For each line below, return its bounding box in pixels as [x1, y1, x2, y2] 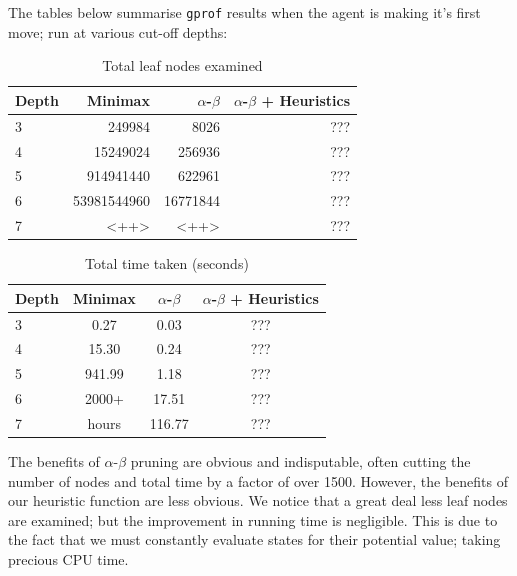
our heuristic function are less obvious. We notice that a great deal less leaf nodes [8, 490, 508, 511]
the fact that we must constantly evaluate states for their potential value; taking [8, 529, 501, 550]
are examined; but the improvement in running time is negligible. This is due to [8, 509, 498, 530]
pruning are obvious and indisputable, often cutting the [130, 451, 471, 472]
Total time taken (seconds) [84, 253, 249, 274]
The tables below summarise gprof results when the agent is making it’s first [8, 2, 481, 22]
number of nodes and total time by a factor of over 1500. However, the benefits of [8, 470, 509, 491]
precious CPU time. [8, 549, 129, 570]
